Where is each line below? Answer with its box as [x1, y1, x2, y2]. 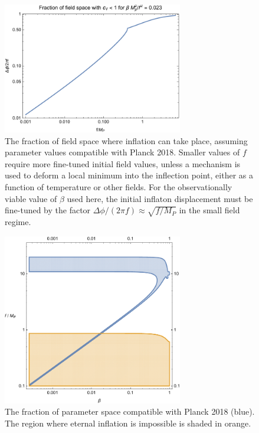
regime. [5, 215, 31, 227]
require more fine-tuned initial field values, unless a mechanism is [5, 157, 241, 170]
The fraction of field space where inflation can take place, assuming [5, 134, 248, 146]
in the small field [179, 204, 240, 216]
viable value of [5, 192, 57, 204]
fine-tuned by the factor [5, 204, 91, 216]
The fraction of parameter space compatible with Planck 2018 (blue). [5, 405, 255, 418]
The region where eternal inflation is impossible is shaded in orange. [5, 416, 251, 429]
